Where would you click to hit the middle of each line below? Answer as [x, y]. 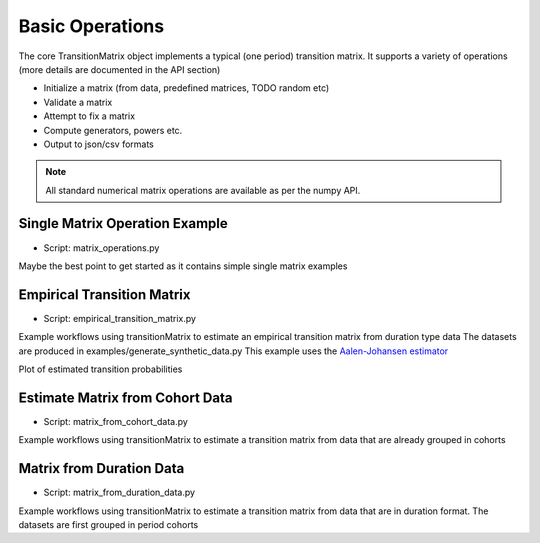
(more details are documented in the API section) [119, 69]
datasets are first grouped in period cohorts [108, 525]
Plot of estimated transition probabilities [100, 369]
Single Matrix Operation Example [123, 223]
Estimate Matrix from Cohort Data [125, 397]
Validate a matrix [78, 102]
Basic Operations [91, 26]
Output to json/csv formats [99, 144]
